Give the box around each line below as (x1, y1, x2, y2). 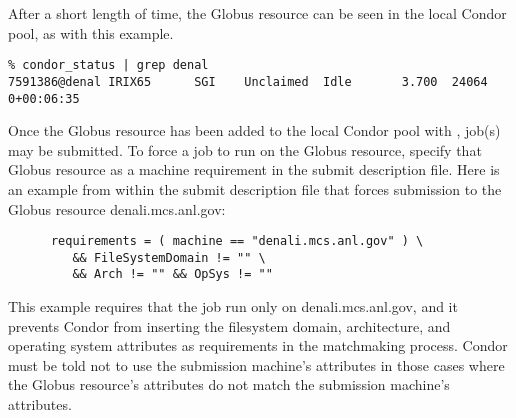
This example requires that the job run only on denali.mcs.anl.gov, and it (8, 296, 458, 317)
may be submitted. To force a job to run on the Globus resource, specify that (8, 139, 482, 160)
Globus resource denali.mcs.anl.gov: (8, 198, 226, 219)
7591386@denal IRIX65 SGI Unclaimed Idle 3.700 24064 (8, 74, 488, 89)
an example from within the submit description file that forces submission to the (8, 178, 502, 199)
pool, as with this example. (8, 22, 174, 43)
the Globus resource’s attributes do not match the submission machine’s (8, 374, 450, 395)
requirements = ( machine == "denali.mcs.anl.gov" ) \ (50, 234, 424, 249)
